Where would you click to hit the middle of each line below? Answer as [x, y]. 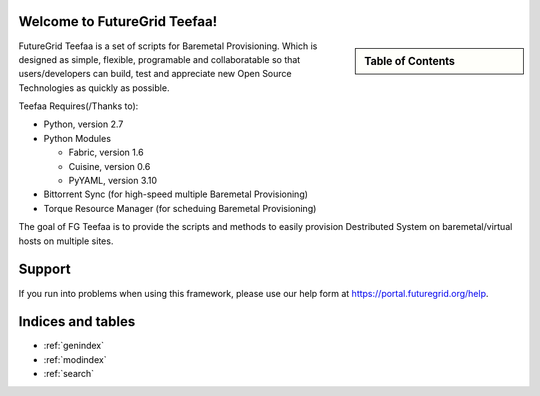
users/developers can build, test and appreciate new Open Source [155, 74]
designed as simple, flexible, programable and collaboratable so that [159, 59]
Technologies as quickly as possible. [94, 87]
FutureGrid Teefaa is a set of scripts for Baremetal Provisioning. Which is [168, 46]
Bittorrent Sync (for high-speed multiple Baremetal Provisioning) [176, 194]
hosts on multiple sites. [66, 241]
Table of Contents [409, 61]
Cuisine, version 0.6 [109, 166]
